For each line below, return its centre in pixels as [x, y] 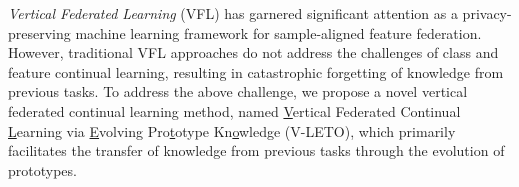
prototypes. [42, 169]
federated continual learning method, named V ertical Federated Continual [234, 110]
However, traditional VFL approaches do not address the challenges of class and [253, 52]
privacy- [487, 13]
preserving [39, 32]
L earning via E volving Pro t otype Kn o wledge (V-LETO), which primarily [232, 130]
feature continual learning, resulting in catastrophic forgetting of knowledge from [256, 71]
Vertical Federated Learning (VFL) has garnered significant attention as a [233, 13]
